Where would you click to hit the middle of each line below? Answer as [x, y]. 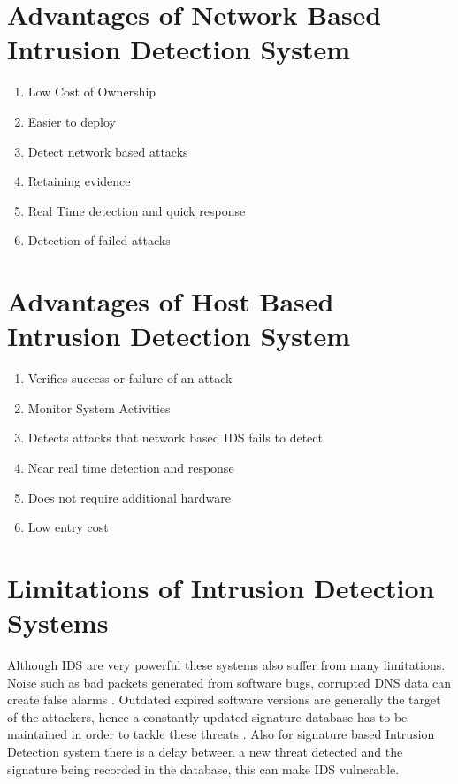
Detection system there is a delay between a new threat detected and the [205, 752]
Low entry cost [68, 527]
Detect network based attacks [108, 151]
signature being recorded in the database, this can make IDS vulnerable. [203, 769]
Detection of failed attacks [99, 240]
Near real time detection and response [131, 467]
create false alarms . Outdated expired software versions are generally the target [224, 699]
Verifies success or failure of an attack [130, 378]
